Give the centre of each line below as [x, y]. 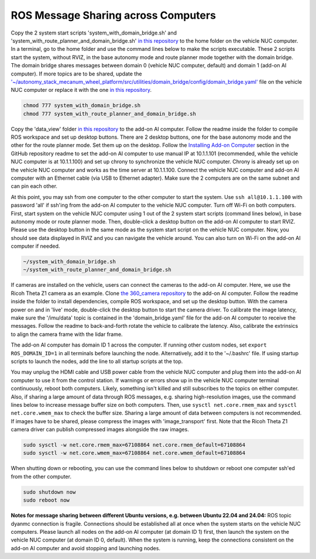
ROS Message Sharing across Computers [114, 15]
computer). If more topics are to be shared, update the [76, 74]
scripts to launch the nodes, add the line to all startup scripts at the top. [97, 361]
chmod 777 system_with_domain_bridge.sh [82, 106]
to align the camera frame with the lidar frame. [67, 334]
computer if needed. [35, 246]
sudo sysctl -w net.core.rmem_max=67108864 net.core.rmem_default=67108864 [134, 445]
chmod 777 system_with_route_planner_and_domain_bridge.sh [109, 114]
